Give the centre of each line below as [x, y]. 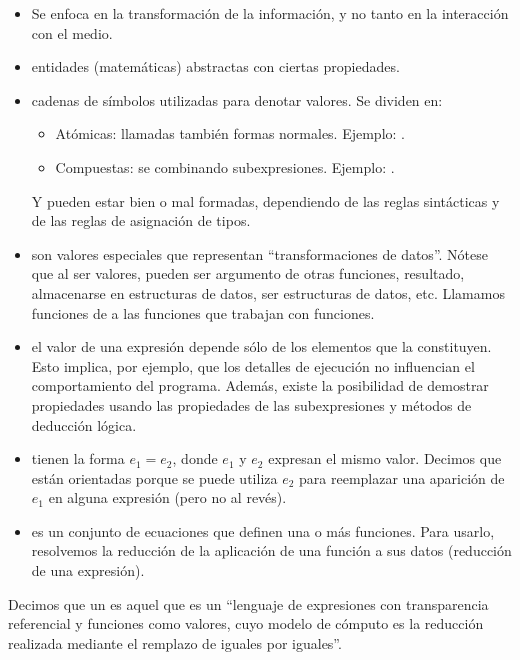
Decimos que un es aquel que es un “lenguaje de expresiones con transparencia [248, 603]
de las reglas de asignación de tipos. [141, 220]
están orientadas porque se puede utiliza [154, 477]
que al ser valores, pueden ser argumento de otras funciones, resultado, [248, 273]
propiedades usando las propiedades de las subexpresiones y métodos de [251, 404]
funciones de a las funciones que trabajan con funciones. [203, 312]
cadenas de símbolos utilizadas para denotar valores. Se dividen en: [237, 99]
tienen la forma [78, 458]
